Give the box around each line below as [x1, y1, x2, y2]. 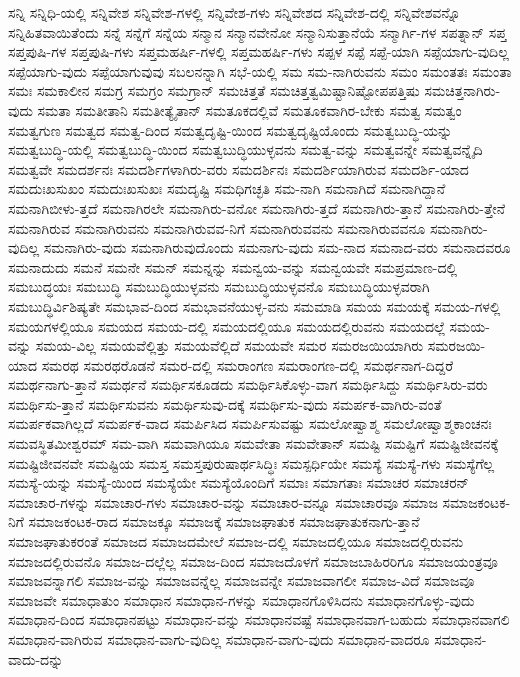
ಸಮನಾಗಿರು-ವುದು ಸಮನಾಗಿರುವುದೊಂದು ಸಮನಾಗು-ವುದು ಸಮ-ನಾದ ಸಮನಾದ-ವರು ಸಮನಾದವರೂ [43, 237, 511, 258]
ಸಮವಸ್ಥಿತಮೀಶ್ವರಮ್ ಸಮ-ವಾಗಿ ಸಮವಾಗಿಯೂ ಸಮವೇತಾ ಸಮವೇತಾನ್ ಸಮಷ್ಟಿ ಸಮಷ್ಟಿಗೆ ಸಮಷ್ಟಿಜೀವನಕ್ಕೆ [8, 433, 499, 454]
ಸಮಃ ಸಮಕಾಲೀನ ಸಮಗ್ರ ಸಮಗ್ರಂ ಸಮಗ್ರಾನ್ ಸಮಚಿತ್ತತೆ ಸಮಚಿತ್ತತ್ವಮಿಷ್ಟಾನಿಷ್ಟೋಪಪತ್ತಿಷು [8, 80, 420, 101]
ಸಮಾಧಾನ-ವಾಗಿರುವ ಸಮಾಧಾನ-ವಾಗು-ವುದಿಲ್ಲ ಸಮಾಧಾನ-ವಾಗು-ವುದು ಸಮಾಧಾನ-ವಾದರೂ [8, 629, 430, 649]
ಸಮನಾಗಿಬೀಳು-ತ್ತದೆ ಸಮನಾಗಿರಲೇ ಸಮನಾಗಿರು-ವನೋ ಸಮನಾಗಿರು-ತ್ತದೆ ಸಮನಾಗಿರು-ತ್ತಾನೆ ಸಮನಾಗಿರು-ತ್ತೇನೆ [8, 197, 506, 218]
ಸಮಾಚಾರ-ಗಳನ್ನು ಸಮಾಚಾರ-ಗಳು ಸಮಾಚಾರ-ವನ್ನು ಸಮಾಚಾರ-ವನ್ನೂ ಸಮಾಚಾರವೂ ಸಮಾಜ [8, 491, 438, 512]
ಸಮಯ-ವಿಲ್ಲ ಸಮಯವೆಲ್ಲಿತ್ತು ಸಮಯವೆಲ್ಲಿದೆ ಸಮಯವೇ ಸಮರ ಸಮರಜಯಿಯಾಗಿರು [35, 335, 424, 356]
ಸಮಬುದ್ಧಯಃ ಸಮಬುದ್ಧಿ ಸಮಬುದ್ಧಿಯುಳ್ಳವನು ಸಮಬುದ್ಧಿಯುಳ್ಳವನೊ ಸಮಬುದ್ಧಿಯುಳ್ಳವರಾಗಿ [8, 276, 430, 297]
